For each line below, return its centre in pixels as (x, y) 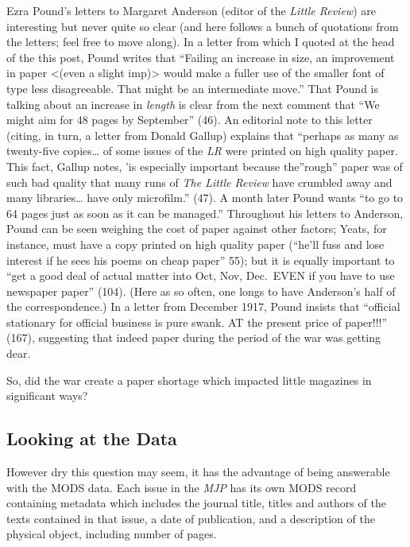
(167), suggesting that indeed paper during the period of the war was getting (193, 338)
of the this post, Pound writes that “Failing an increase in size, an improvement (201, 57)
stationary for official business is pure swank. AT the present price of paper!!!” (197, 322)
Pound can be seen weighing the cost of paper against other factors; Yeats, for (197, 229)
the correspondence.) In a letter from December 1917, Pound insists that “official (203, 306)
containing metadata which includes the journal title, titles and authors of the (196, 503)
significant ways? (47, 396)
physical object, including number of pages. (112, 534)
